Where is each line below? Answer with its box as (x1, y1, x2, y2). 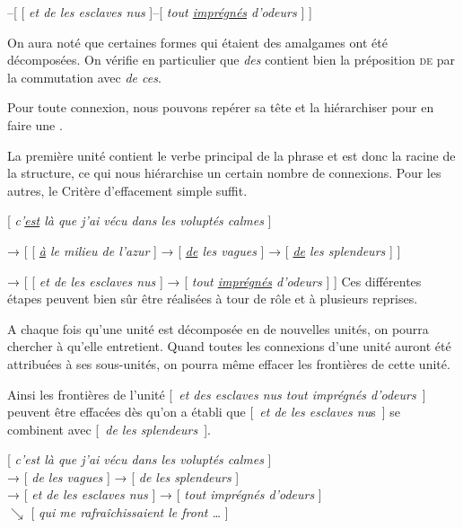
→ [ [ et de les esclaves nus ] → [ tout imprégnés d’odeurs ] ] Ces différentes (7, 271, 422, 290)
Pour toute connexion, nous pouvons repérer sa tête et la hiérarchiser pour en (7, 98, 434, 117)
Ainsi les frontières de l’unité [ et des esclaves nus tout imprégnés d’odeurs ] (7, 384, 426, 403)
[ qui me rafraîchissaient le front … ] (31, 503, 229, 522)
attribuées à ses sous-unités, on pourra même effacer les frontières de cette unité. (7, 354, 450, 373)
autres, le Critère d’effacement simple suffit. (7, 180, 248, 199)
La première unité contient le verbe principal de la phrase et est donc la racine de (7, 145, 456, 164)
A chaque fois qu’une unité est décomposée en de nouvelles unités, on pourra (7, 319, 429, 338)
